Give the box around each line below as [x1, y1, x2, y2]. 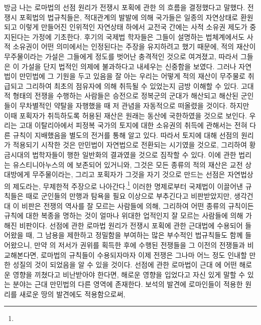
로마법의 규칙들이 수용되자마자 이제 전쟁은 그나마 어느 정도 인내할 [40, 249, 247, 260]
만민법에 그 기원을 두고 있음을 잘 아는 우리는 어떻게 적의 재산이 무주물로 [19, 71, 245, 81]
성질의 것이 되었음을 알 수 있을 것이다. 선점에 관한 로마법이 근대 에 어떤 [13, 259, 237, 270]
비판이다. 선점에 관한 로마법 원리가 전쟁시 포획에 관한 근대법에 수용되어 [19, 220, 243, 230]
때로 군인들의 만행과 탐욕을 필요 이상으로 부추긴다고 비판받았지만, [26, 190, 232, 201]
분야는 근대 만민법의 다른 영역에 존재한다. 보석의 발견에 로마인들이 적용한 [13, 279, 243, 289]
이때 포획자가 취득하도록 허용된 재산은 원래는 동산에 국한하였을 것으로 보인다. [4, 110, 247, 120]
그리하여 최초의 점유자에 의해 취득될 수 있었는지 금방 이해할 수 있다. [26, 80, 239, 91]
